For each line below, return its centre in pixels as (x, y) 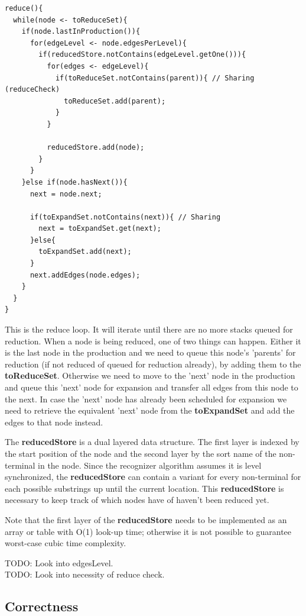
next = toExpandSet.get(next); (100, 229)
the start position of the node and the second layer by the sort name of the (141, 453)
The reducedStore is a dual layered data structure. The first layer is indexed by (152, 442)
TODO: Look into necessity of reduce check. (85, 574)
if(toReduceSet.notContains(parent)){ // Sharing (155, 78)
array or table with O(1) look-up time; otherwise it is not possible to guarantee (148, 531)
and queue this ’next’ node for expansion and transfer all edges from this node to (152, 387)
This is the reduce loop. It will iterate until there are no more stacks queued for (149, 329)
